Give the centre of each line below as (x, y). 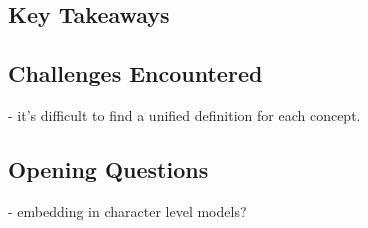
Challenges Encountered (135, 73)
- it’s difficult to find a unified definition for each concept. (184, 114)
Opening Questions (108, 168)
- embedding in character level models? (127, 210)
